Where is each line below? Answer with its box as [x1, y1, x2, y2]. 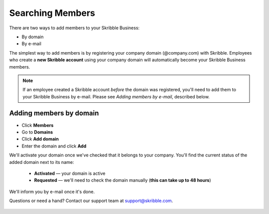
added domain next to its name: [9, 159, 74, 165]
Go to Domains [21, 129, 53, 135]
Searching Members [9, 7, 96, 18]
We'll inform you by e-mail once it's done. [9, 189, 95, 195]
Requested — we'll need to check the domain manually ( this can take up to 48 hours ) [34, 177, 211, 183]
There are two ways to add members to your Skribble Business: [9, 25, 139, 31]
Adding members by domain [9, 109, 99, 118]
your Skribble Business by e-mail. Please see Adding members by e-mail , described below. [22, 93, 210, 99]
